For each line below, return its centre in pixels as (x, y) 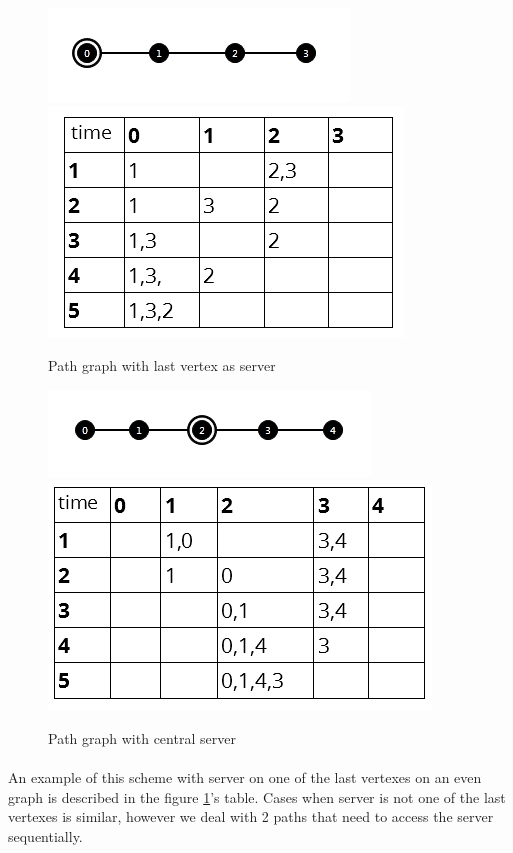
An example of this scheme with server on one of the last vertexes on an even (245, 777)
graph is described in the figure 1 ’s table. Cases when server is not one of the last (257, 796)
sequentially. (45, 835)
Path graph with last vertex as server (162, 365)
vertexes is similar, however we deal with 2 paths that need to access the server (251, 816)
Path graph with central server (142, 737)
